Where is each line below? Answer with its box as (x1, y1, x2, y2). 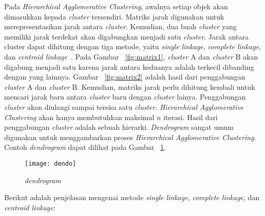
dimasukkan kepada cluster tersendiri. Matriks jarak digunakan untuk (4, 11, 224, 22)
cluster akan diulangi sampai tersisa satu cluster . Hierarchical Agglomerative (4, 101, 244, 112)
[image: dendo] (25, 160, 77, 167)
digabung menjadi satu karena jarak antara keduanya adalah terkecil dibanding (4, 61, 254, 72)
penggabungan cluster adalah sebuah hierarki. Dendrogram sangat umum (4, 122, 234, 132)
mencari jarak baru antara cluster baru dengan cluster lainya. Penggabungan (4, 91, 246, 102)
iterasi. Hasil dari (163, 111, 218, 122)
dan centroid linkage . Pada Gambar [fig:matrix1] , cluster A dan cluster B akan (4, 51, 258, 62)
